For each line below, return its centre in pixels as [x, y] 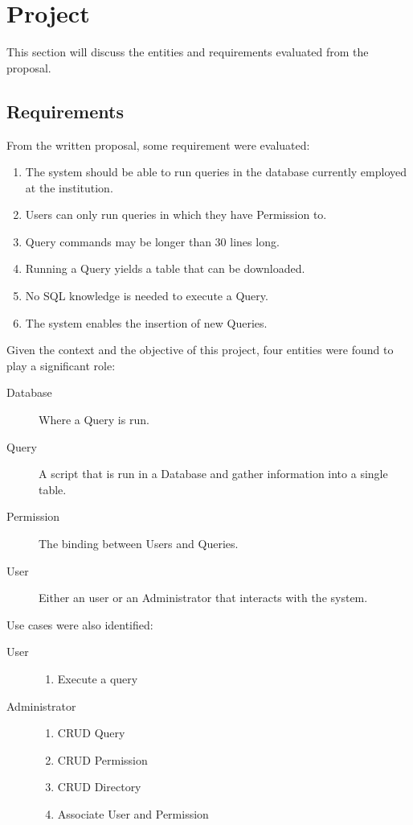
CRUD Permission [102, 759]
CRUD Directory [99, 787]
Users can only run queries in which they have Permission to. [176, 214]
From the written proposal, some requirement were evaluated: [158, 144]
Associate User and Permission [133, 813]
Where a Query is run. [94, 420]
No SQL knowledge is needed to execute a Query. [147, 296]
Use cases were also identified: [80, 624]
